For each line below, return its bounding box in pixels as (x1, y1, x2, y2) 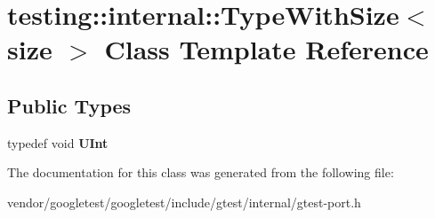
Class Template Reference (104, 31, 429, 67)
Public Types (7, 91, 132, 119)
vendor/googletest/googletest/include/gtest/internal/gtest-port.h (7, 192, 361, 211)
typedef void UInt (7, 133, 109, 152)
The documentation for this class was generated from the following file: (7, 163, 394, 182)
